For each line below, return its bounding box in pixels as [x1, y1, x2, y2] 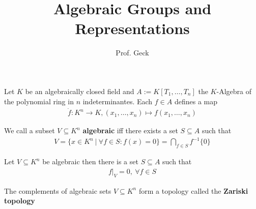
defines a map [174, 96, 217, 106]
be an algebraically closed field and [25, 85, 134, 96]
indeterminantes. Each [82, 96, 153, 106]
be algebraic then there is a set [42, 156, 138, 167]
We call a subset [4, 125, 55, 136]
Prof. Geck [116, 47, 149, 58]
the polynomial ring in [4, 96, 74, 106]
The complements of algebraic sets [4, 185, 111, 196]
